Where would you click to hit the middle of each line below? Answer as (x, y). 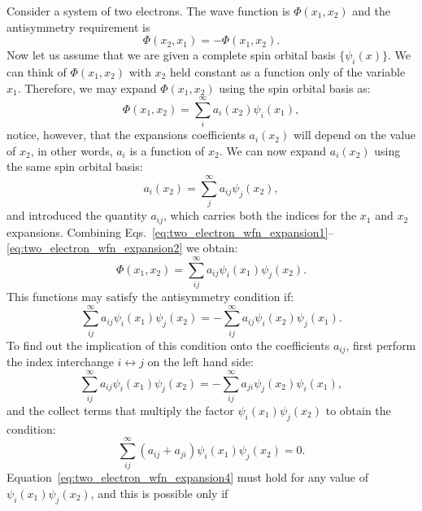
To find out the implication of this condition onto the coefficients (168, 345)
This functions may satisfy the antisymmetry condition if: (150, 296)
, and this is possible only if (159, 493)
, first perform (381, 345)
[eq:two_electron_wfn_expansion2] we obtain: (122, 248)
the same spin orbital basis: (75, 166)
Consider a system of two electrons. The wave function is (148, 11)
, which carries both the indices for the (260, 215)
